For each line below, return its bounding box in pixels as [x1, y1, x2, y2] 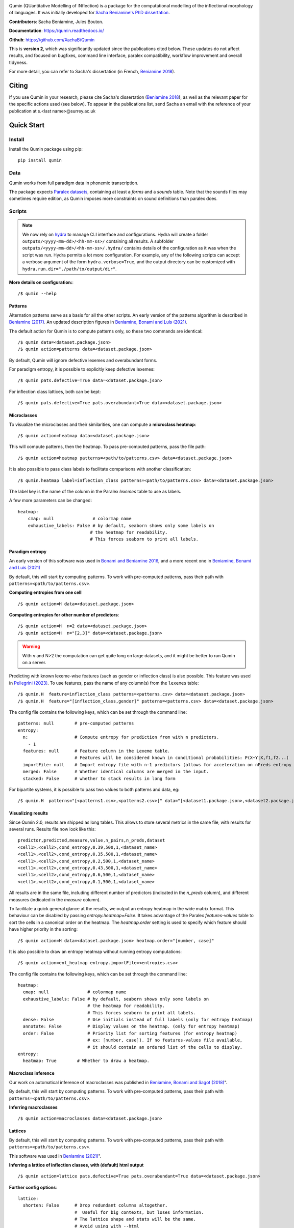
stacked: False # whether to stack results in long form [23, 776, 176, 781]
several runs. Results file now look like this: [9, 826, 96, 832]
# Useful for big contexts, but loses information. [74, 1209, 204, 1215]
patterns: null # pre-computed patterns [18, 721, 134, 726]
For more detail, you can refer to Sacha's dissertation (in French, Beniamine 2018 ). [9, 69, 175, 75]
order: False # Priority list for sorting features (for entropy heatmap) [23, 1031, 238, 1036]
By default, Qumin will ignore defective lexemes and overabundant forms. [9, 357, 158, 363]
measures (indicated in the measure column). [9, 896, 101, 902]
